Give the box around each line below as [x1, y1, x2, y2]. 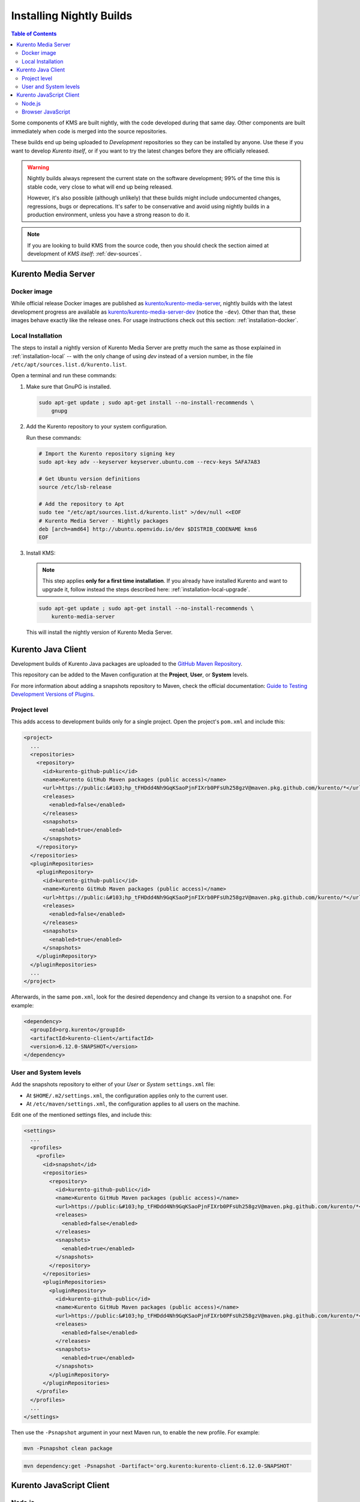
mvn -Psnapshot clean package [23, 1445, 113, 1452]
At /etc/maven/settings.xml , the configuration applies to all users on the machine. [26, 1100, 240, 1107]
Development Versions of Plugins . [11, 691, 95, 698]
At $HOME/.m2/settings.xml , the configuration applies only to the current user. [26, 1092, 228, 1099]
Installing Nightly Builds [11, 9, 133, 22]
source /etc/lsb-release [38, 484, 112, 491]
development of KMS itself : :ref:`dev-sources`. [27, 250, 142, 258]
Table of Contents [11, 30, 57, 37]
